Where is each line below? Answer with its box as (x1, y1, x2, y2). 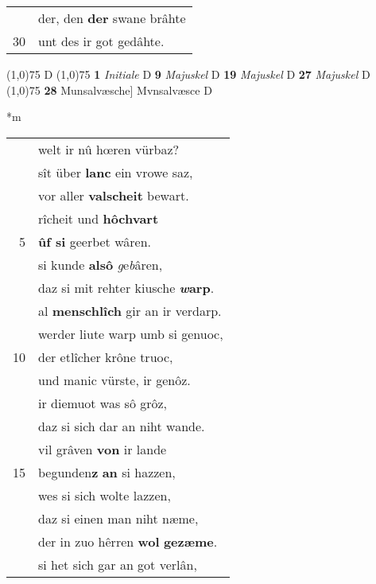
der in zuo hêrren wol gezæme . (38, 531, 218, 551)
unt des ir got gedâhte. (38, 32, 165, 50)
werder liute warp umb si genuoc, (38, 324, 223, 343)
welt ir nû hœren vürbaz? (38, 139, 180, 158)
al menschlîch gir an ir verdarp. (38, 301, 222, 320)
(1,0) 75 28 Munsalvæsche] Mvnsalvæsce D (6, 81, 212, 98)
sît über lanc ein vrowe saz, (38, 162, 193, 181)
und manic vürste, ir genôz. (38, 370, 191, 389)
